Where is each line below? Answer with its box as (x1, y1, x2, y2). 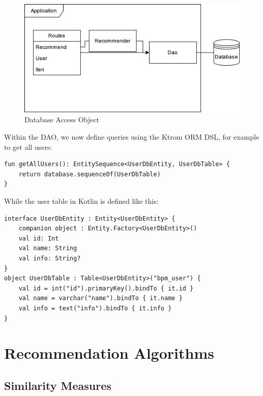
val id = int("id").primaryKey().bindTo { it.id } (18, 284, 194, 292)
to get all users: (4, 141, 52, 152)
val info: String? (18, 254, 81, 262)
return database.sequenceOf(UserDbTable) (18, 170, 161, 178)
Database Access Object (24, 114, 99, 125)
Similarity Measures (4, 377, 111, 393)
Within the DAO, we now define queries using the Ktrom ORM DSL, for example (4, 131, 259, 142)
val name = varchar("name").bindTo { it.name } (18, 295, 183, 302)
